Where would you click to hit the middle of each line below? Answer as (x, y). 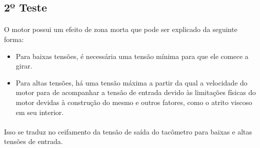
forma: (14, 39)
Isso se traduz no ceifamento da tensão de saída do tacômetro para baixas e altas (128, 131)
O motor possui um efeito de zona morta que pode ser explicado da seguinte (121, 29)
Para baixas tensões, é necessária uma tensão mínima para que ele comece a (132, 56)
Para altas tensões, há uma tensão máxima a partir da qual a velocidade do (131, 82)
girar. (24, 66)
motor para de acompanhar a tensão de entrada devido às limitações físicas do (136, 92)
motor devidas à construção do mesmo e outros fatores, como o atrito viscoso (134, 102)
